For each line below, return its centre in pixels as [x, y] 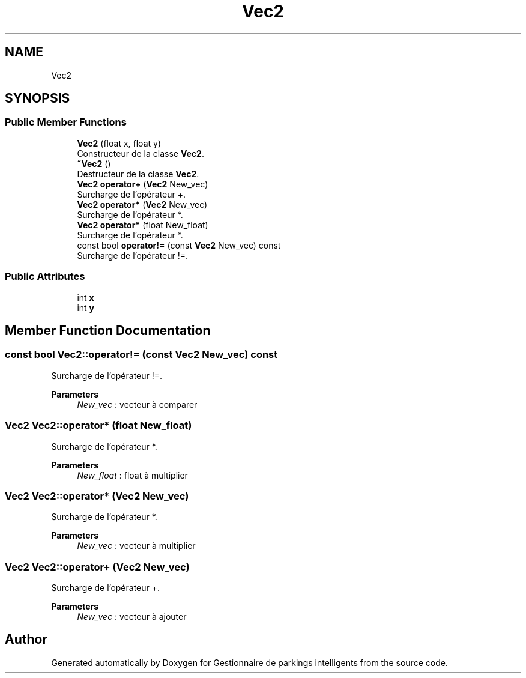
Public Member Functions [66, 122]
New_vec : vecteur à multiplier [136, 546]
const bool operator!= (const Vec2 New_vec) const [179, 245]
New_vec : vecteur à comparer [137, 404]
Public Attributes [45, 277]
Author [26, 640]
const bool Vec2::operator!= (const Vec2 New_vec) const [141, 355]
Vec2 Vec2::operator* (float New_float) [98, 425]
